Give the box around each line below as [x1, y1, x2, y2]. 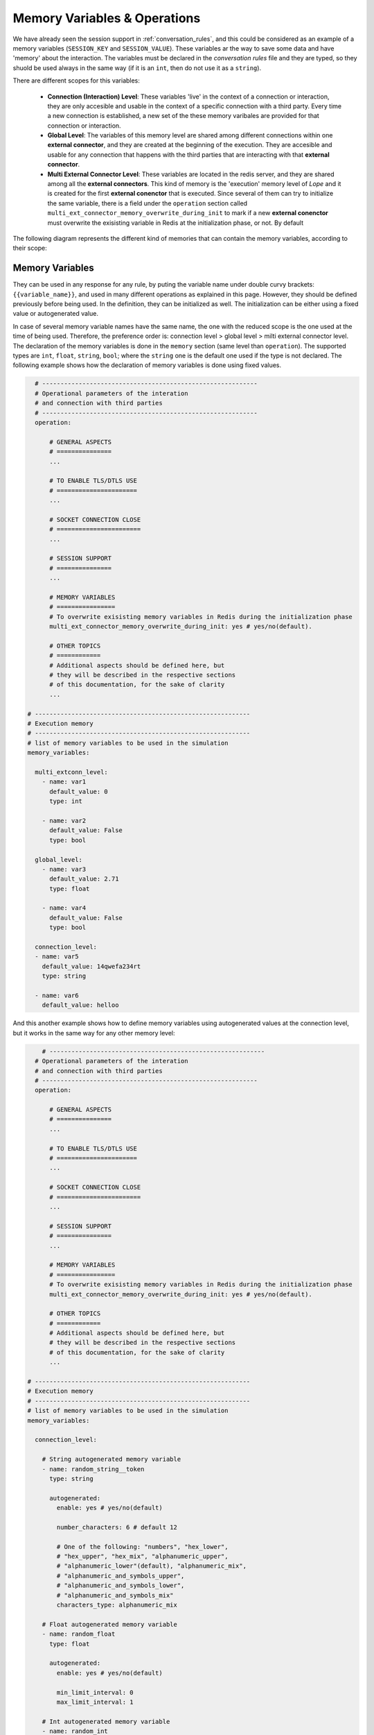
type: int [49, 797, 83, 805]
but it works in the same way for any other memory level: [12, 1029, 176, 1037]
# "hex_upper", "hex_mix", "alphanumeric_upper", [56, 1552, 229, 1561]
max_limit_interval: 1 [56, 1698, 134, 1706]
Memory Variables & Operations [12, 10, 201, 26]
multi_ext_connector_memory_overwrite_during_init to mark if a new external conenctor [47, 209, 328, 217]
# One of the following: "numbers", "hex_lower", [56, 1543, 229, 1550]
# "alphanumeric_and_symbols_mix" [56, 1591, 174, 1599]
